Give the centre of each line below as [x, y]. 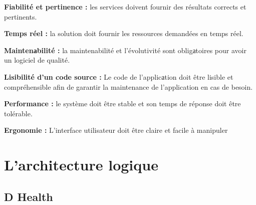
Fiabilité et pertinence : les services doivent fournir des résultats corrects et [125, 7]
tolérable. [18, 113]
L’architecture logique [81, 165]
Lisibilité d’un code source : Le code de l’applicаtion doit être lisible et [119, 76]
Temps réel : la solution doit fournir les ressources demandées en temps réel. [124, 33]
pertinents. [21, 16]
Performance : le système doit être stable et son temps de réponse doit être [122, 104]
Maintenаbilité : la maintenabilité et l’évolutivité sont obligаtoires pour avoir [125, 50]
